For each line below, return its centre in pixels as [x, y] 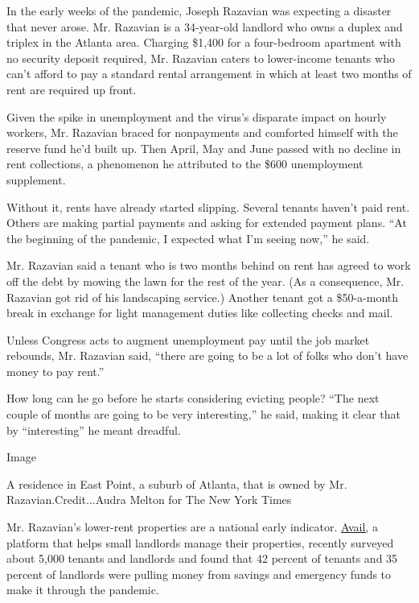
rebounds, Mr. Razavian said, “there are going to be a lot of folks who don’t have [207, 355]
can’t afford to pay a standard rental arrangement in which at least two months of [209, 74]
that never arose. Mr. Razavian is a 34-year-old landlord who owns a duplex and [205, 26]
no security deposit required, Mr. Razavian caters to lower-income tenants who [201, 58]
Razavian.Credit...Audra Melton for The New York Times [149, 500]
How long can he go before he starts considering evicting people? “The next [193, 398]
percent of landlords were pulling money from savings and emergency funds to [199, 574]
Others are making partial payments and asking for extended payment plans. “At [207, 223]
